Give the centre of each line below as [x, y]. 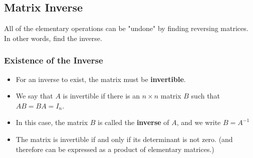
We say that [34, 96]
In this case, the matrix [52, 122]
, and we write [199, 122]
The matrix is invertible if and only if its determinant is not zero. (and [124, 139]
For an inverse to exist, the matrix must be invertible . [101, 79]
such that [205, 96]
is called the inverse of [134, 122]
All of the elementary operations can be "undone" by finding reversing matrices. [126, 28]
